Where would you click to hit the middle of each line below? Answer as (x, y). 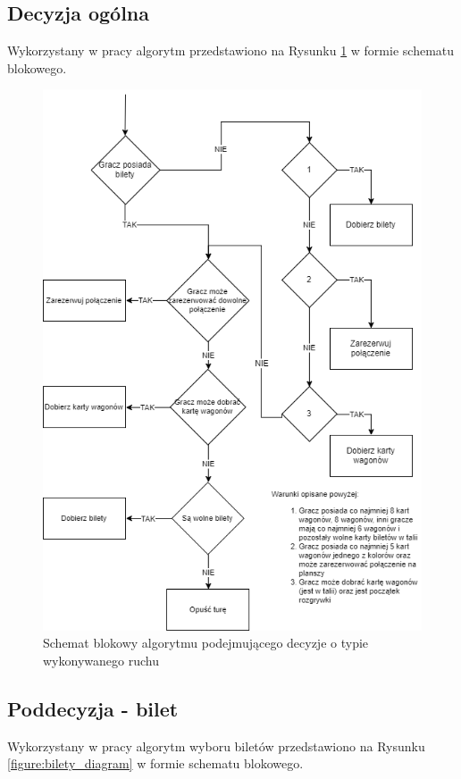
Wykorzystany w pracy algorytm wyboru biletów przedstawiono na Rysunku (216, 745)
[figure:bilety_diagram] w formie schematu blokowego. (155, 763)
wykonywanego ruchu (101, 660)
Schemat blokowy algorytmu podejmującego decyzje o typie (206, 643)
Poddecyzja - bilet (93, 708)
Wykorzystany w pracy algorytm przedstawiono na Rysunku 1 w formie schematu (231, 50)
